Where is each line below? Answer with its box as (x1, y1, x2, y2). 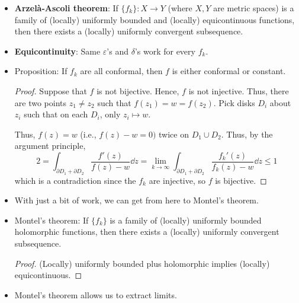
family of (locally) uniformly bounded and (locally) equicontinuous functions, (14, 13, 295, 25)
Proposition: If (14, 65, 67, 77)
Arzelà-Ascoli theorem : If (14, 2, 118, 14)
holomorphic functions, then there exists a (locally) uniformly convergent (14, 225, 279, 238)
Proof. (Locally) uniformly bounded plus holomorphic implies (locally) (14, 257, 270, 269)
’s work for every (134, 44, 195, 57)
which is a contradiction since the (14, 174, 136, 186)
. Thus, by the (221, 127, 273, 140)
